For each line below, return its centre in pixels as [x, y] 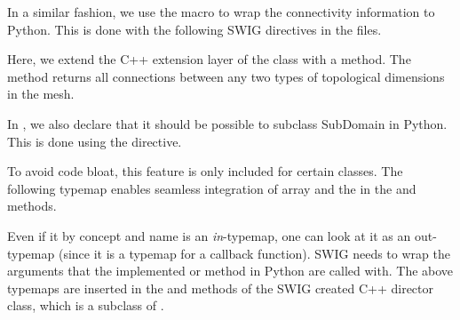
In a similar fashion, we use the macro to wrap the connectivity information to [221, 12]
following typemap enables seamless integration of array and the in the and [212, 188]
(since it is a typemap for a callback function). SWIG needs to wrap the [254, 253]
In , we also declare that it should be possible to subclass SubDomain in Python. [227, 123]
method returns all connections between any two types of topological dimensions [226, 76]
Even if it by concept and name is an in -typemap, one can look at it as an [209, 235]
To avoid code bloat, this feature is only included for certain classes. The [205, 171]
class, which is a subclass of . [86, 305]
